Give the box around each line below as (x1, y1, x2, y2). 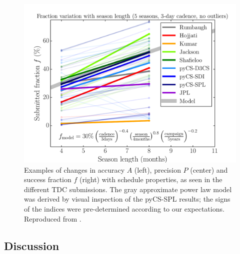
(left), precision (134, 164, 181, 175)
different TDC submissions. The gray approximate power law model (24, 184, 232, 194)
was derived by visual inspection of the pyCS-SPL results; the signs (24, 194, 230, 204)
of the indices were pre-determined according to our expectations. (24, 203, 224, 214)
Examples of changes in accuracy (24, 164, 125, 175)
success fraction (24, 174, 71, 185)
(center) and (190, 164, 228, 175)
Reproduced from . (24, 213, 81, 224)
